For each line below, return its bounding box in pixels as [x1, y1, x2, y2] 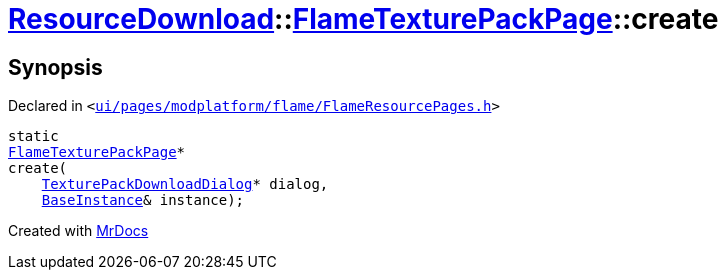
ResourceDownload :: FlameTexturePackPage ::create [8, 2, 719, 36]
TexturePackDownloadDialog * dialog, [41, 176, 329, 193]
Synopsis [8, 54, 103, 80]
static [8, 128, 59, 145]
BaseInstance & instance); [41, 192, 245, 209]
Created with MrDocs [8, 222, 149, 240]
